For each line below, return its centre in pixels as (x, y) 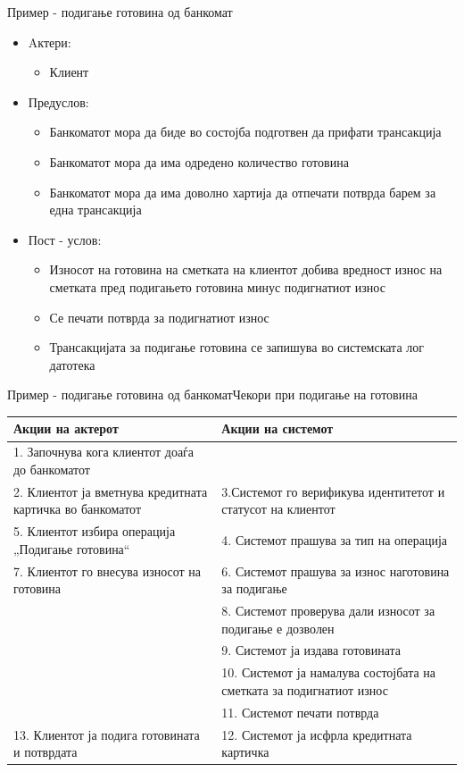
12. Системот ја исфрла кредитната (317, 734)
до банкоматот (52, 469)
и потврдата (46, 752)
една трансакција (95, 210)
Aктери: (50, 42)
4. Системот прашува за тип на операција (335, 539)
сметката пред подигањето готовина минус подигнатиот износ (217, 286)
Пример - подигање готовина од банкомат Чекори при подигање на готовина (212, 394)
